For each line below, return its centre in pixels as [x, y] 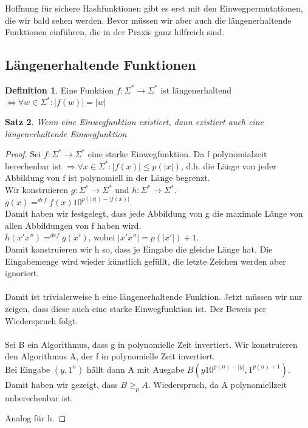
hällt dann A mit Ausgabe [135, 369]
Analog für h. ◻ [36, 418]
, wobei [102, 237]
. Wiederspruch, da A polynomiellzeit [217, 384]
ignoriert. [22, 273]
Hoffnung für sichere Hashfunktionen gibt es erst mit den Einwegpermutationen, [154, 8]
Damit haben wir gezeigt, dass [61, 384]
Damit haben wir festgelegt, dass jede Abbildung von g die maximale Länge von [154, 213]
